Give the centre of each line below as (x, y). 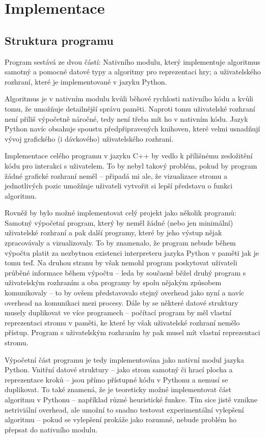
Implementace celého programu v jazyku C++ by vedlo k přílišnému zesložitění (129, 156)
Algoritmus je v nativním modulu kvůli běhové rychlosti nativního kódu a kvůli (129, 99)
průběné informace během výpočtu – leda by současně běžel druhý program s (125, 272)
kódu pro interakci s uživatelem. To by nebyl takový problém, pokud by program (131, 165)
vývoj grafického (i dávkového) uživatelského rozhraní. (89, 138)
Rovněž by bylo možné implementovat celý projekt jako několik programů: (121, 213)
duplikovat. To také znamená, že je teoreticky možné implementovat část (118, 389)
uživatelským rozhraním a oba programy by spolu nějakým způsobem (113, 282)
